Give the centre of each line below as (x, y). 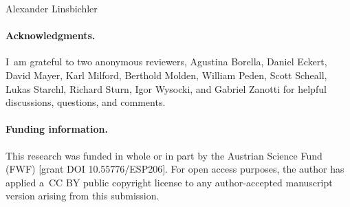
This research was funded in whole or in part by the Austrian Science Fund (164, 155)
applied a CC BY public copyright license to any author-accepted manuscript (169, 182)
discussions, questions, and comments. (86, 102)
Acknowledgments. (51, 35)
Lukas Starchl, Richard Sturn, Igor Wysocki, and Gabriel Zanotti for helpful (166, 88)
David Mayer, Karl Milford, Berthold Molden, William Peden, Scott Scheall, (166, 75)
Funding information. (57, 129)
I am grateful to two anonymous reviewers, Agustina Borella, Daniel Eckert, (166, 62)
